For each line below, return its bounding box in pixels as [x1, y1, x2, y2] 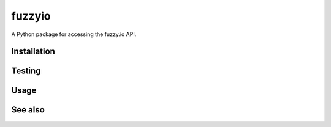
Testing [11, 66, 41, 76]
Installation [11, 46, 55, 57]
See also [11, 104, 45, 115]
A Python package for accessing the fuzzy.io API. [11, 31, 137, 38]
